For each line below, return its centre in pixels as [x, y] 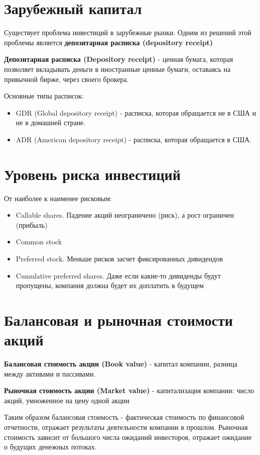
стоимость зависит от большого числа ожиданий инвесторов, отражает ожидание [128, 437]
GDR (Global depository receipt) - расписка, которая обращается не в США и [136, 112]
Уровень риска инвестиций [92, 174]
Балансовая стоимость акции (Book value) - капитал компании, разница [121, 364]
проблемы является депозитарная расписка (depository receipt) [109, 42]
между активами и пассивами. [50, 373]
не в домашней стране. [51, 122]
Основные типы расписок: [44, 96]
